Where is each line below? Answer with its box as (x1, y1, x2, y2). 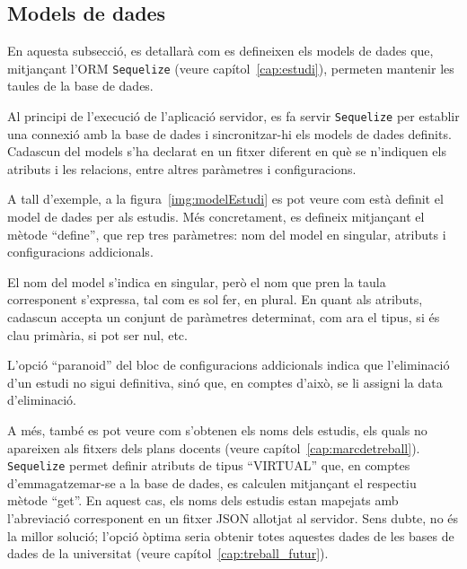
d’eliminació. (7, 390, 77, 409)
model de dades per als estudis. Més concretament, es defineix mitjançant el (7, 207, 425, 226)
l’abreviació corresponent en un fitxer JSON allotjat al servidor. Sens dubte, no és (7, 509, 459, 528)
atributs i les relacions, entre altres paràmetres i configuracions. (7, 159, 357, 178)
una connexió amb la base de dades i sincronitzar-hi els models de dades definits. (7, 124, 452, 143)
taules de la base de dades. (7, 76, 154, 95)
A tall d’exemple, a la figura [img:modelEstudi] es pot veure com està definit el (7, 189, 444, 208)
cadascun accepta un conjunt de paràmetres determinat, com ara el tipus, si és (7, 308, 440, 327)
